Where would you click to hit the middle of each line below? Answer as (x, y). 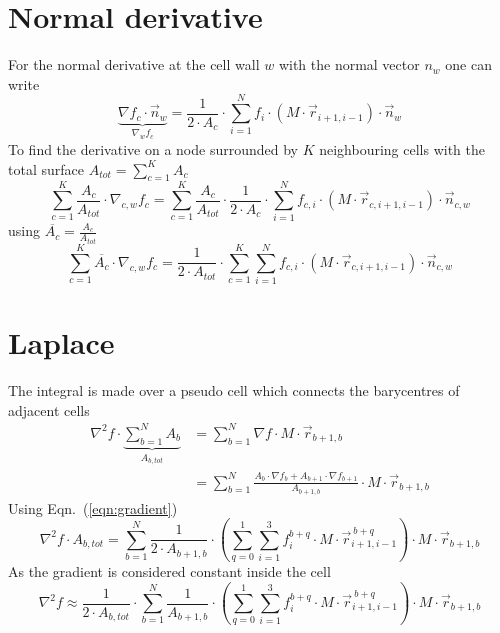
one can (468, 64)
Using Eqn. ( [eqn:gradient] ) (93, 507)
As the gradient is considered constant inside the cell (169, 571)
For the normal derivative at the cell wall (134, 64)
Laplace (61, 342)
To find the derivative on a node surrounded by (153, 148)
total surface (46, 168)
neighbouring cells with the (402, 148)
